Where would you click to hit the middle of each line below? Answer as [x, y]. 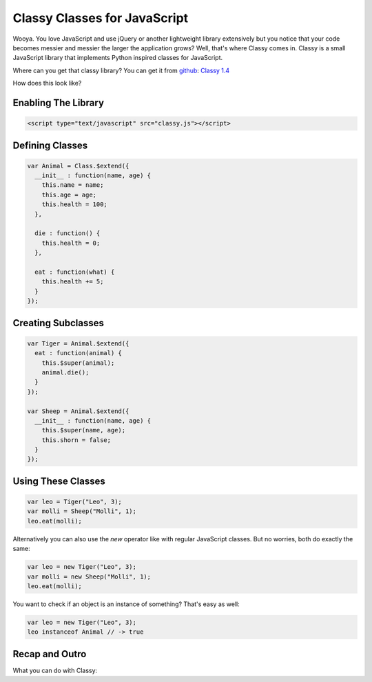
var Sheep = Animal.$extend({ [78, 411]
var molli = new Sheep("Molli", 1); [89, 576]
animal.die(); [65, 372]
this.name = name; [73, 185]
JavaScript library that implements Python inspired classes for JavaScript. [118, 58]
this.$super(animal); [78, 363]
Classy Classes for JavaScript [101, 18]
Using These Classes [59, 481]
